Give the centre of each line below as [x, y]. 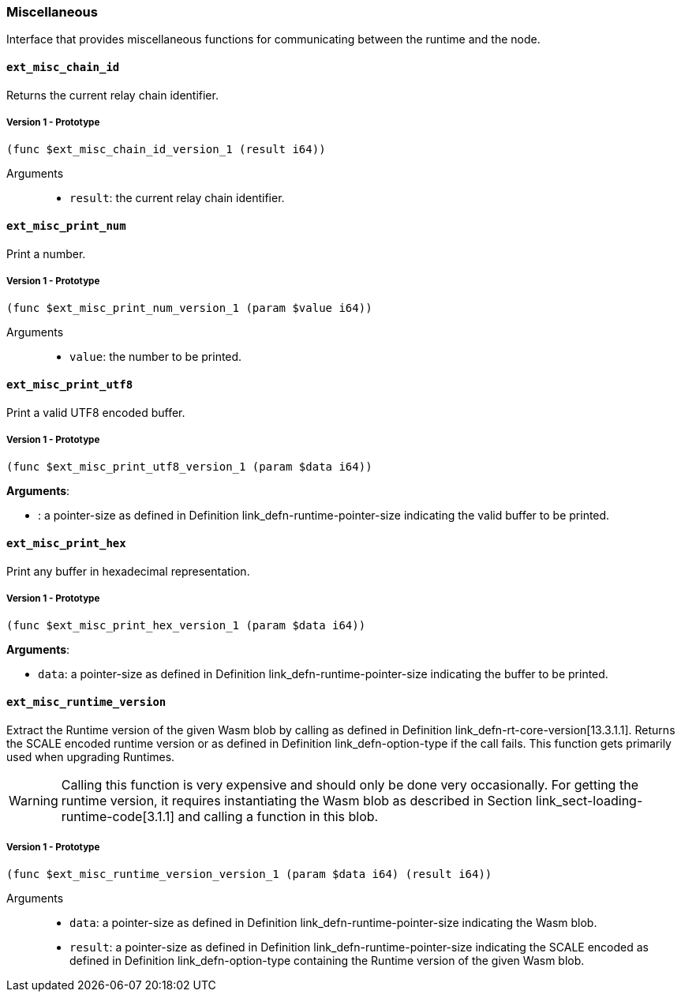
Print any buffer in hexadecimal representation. [128, 571]
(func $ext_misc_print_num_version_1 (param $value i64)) [189, 308]
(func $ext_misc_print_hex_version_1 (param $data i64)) [186, 626]
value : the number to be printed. [156, 357]
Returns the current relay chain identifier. [112, 95]
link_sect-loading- [589, 800]
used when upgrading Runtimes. [91, 756]
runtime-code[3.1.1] [118, 816]
